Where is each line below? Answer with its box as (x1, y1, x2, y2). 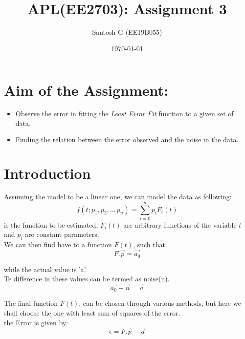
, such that (133, 239, 165, 250)
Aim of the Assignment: (4, 80, 169, 100)
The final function (4, 298, 58, 308)
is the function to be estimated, (4, 219, 98, 230)
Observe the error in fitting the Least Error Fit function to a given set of (15, 108, 234, 119)
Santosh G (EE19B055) (92, 27, 162, 37)
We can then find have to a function (4, 239, 112, 250)
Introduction (4, 163, 91, 183)
